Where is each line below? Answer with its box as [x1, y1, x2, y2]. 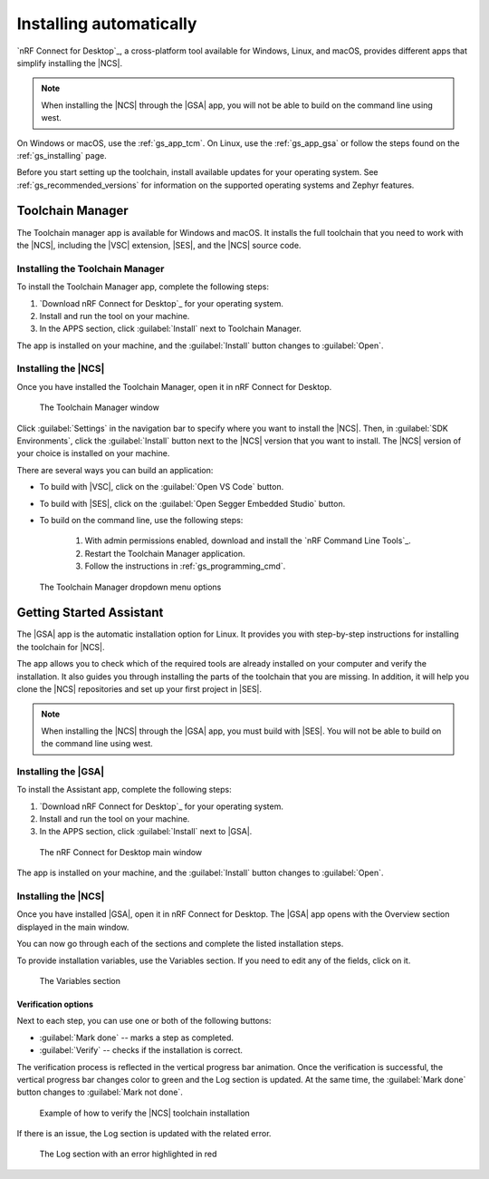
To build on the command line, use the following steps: [39, 514, 244, 525]
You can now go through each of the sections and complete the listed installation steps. [16, 939, 344, 950]
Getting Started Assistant [16, 605, 164, 620]
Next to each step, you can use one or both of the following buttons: [16, 1016, 272, 1027]
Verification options [16, 999, 94, 1009]
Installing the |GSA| [16, 765, 105, 777]
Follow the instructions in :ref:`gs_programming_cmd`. [84, 560, 286, 571]
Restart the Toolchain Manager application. [84, 548, 245, 559]
